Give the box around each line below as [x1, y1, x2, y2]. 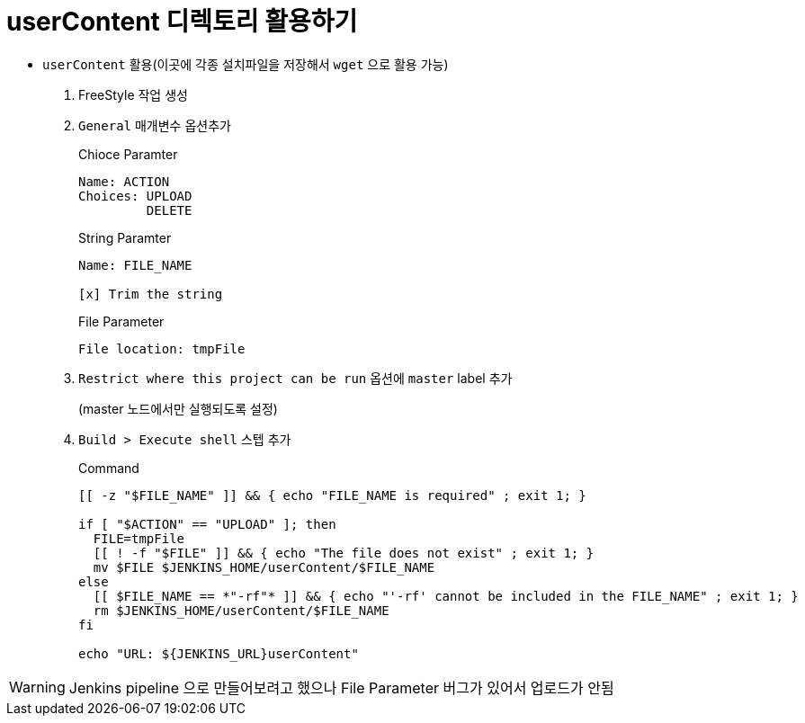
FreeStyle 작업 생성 [78, 86, 188, 103]
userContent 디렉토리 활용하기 [6, 6, 358, 37]
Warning [9, 677, 66, 696]
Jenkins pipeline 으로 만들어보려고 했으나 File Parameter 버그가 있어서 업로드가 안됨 [68, 678, 614, 697]
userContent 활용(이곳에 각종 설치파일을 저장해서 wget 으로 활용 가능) [42, 56, 449, 72]
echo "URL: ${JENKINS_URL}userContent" [78, 646, 359, 661]
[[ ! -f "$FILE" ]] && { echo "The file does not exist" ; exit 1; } [93, 545, 595, 560]
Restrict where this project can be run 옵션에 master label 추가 [78, 370, 513, 386]
